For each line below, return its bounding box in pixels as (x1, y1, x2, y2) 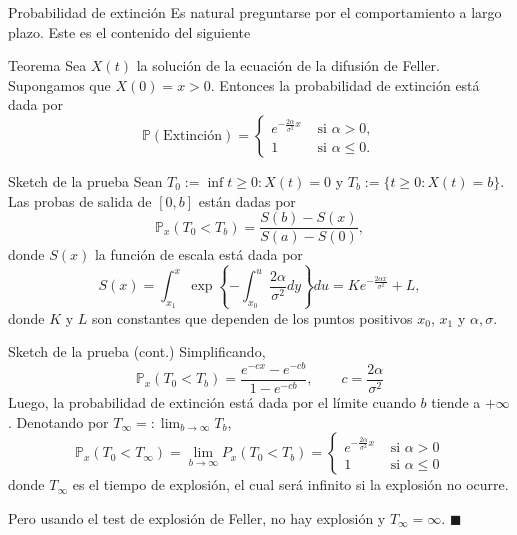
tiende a (431, 392, 481, 413)
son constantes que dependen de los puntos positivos (92, 307, 413, 328)
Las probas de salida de (8, 190, 152, 211)
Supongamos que (8, 74, 111, 95)
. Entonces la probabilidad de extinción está (210, 74, 480, 95)
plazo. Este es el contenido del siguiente (8, 21, 251, 42)
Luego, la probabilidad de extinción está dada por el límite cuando (8, 392, 416, 413)
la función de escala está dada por (94, 244, 303, 265)
